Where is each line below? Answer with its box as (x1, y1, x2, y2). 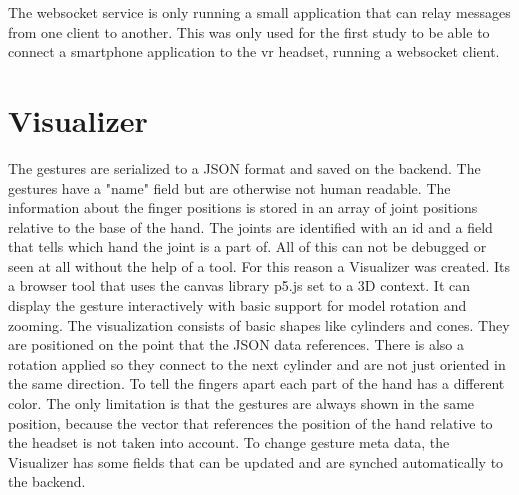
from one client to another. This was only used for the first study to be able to (8, 21, 490, 42)
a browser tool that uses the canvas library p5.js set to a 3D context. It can (8, 275, 470, 296)
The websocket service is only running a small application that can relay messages (8, 2, 511, 22)
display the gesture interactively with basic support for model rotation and (8, 295, 467, 316)
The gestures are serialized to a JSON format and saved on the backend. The (8, 157, 481, 178)
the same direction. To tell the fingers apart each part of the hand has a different (8, 373, 505, 394)
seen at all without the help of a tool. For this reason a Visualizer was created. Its (8, 255, 511, 276)
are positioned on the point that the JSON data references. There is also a (8, 334, 465, 355)
